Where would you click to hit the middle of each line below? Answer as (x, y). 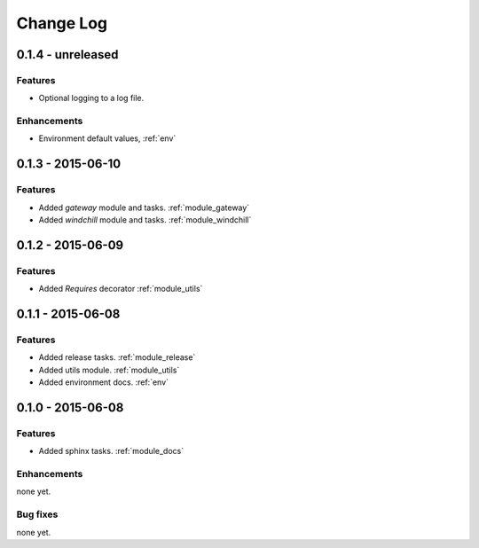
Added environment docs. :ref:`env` (103, 382)
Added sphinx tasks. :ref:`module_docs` (111, 451)
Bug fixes (37, 514)
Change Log (62, 23)
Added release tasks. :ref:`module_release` (117, 357)
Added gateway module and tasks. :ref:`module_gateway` (144, 207)
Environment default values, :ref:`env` (107, 138)
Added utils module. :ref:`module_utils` (109, 370)
